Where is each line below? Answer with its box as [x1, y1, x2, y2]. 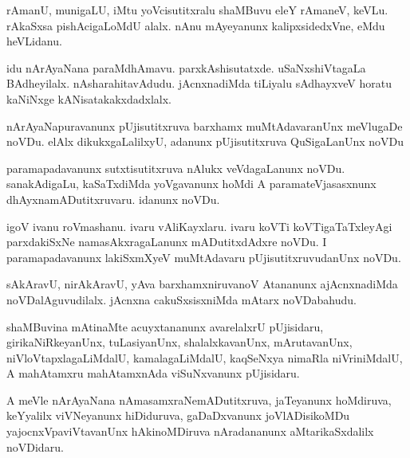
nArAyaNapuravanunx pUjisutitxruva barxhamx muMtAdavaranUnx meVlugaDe [6, 117, 403, 134]
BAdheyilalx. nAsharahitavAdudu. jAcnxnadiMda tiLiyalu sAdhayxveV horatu [6, 75, 392, 92]
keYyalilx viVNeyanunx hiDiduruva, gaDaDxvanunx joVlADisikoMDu [6, 407, 350, 424]
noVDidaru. [6, 438, 64, 455]
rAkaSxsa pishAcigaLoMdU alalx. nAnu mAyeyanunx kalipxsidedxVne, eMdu [6, 17, 385, 33]
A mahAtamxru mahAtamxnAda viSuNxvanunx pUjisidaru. [6, 365, 300, 382]
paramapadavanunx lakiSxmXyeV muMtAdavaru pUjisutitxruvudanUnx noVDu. [6, 249, 401, 265]
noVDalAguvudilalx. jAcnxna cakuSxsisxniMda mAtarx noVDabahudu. [6, 291, 357, 307]
